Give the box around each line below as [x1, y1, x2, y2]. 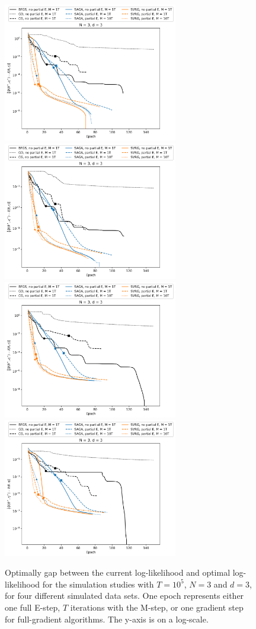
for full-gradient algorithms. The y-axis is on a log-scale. [5, 612, 209, 625]
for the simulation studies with [42, 577, 154, 590]
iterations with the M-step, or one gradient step [70, 601, 244, 614]
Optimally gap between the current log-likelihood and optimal [5, 566, 231, 579]
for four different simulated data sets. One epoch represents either [5, 589, 244, 602]
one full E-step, [5, 601, 60, 614]
